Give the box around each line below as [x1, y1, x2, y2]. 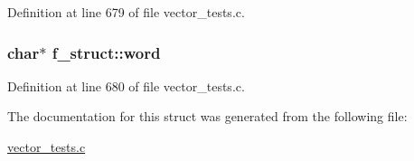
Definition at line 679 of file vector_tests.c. [7, 3, 245, 21]
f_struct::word [52, 41, 161, 63]
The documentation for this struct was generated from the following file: [7, 107, 408, 126]
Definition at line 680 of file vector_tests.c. [7, 76, 245, 95]
